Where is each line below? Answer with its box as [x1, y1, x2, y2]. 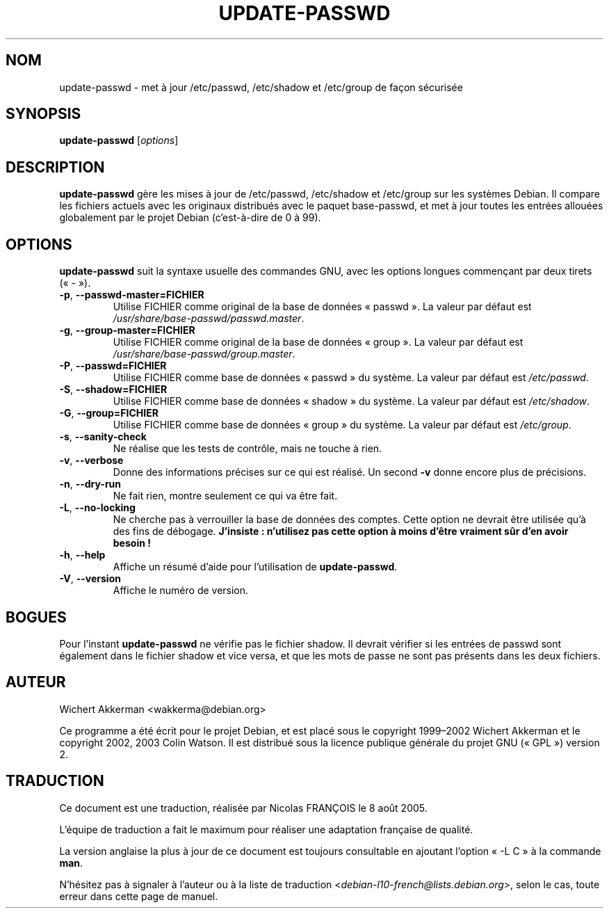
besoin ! [113, 537, 151, 550]
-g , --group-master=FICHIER [59, 324, 195, 337]
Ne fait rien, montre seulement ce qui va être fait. [113, 490, 338, 502]
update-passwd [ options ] [59, 134, 179, 147]
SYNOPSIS [6, 105, 81, 123]
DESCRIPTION [6, 158, 105, 176]
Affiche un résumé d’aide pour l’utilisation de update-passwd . [113, 561, 398, 573]
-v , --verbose [59, 454, 124, 467]
